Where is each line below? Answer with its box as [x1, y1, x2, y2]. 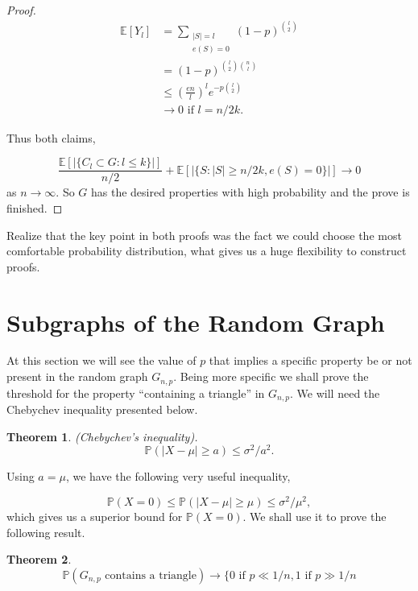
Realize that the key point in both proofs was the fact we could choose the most [6, 226, 402, 243]
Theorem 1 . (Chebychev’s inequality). [6, 428, 198, 444]
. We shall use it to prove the [242, 507, 387, 524]
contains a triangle [105, 569, 197, 581]
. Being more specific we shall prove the [173, 368, 369, 385]
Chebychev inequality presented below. [6, 400, 198, 417]
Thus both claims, [6, 129, 96, 146]
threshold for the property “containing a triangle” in [6, 384, 265, 401]
